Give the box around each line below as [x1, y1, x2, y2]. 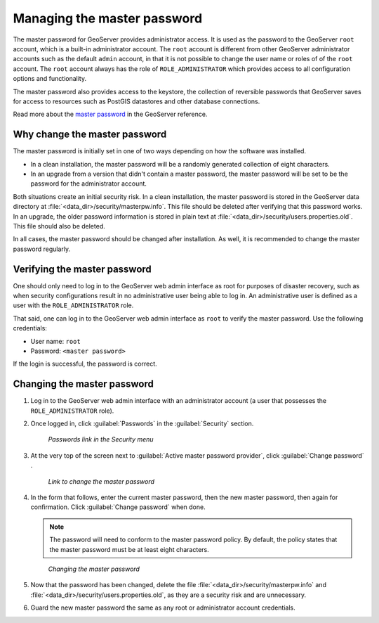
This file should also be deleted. [13, 221, 105, 230]
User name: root [30, 337, 81, 345]
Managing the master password [13, 11, 203, 26]
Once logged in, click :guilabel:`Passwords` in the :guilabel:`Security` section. [30, 419, 254, 428]
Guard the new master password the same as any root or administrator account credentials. [30, 603, 295, 612]
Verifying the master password [13, 263, 152, 275]
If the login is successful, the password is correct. [13, 359, 157, 368]
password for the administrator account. [30, 179, 147, 188]
